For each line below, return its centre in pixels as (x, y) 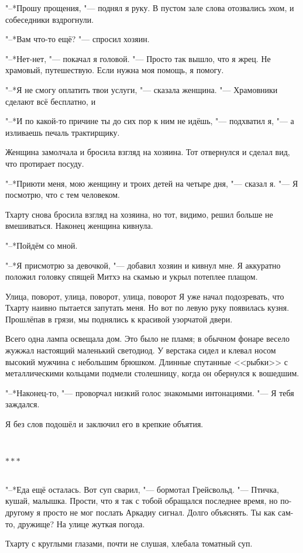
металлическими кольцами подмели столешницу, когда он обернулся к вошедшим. (152, 373)
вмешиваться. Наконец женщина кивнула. (79, 226)
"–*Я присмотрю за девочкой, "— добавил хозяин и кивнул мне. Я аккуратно (143, 265)
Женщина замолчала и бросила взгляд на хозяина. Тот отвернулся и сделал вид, (148, 152)
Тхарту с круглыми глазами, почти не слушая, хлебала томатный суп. (129, 543)
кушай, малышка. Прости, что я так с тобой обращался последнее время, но (142, 501)
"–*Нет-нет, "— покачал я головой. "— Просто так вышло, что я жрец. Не (138, 58)
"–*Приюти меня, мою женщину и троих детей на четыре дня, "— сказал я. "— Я (152, 183)
